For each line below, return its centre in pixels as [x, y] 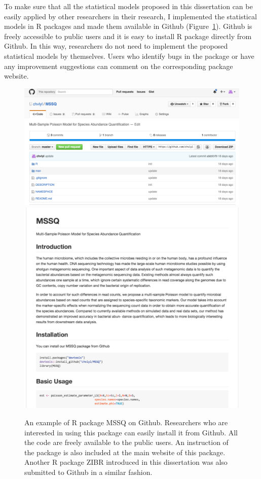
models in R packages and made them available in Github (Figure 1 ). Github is [128, 26]
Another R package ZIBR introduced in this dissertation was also [126, 462]
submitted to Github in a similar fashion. [88, 472]
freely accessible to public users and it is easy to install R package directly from [128, 36]
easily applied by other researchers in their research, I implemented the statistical [130, 16]
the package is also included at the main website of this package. [125, 452]
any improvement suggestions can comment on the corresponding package [119, 66]
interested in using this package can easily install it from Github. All [131, 432]
